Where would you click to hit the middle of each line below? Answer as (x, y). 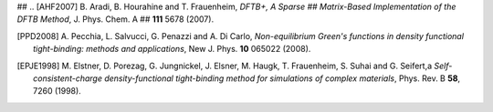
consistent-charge (68, 78)
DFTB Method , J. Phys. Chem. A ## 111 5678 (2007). (115, 19)
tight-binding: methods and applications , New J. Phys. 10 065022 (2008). (172, 49)
